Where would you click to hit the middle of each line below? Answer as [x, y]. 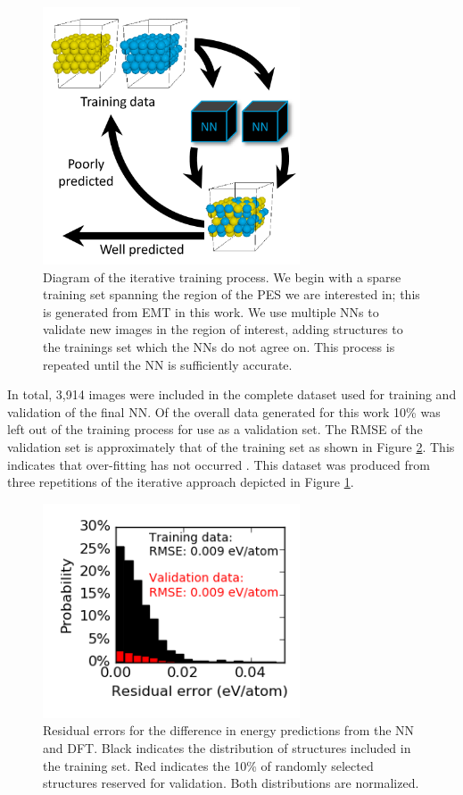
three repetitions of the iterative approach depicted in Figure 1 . [181, 482]
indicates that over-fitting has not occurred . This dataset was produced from [219, 464]
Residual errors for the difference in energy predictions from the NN [229, 730]
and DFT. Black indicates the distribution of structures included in [227, 747]
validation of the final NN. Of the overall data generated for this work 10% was [224, 411]
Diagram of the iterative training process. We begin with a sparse [222, 276]
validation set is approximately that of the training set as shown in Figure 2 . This [231, 446]
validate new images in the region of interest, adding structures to [223, 329]
